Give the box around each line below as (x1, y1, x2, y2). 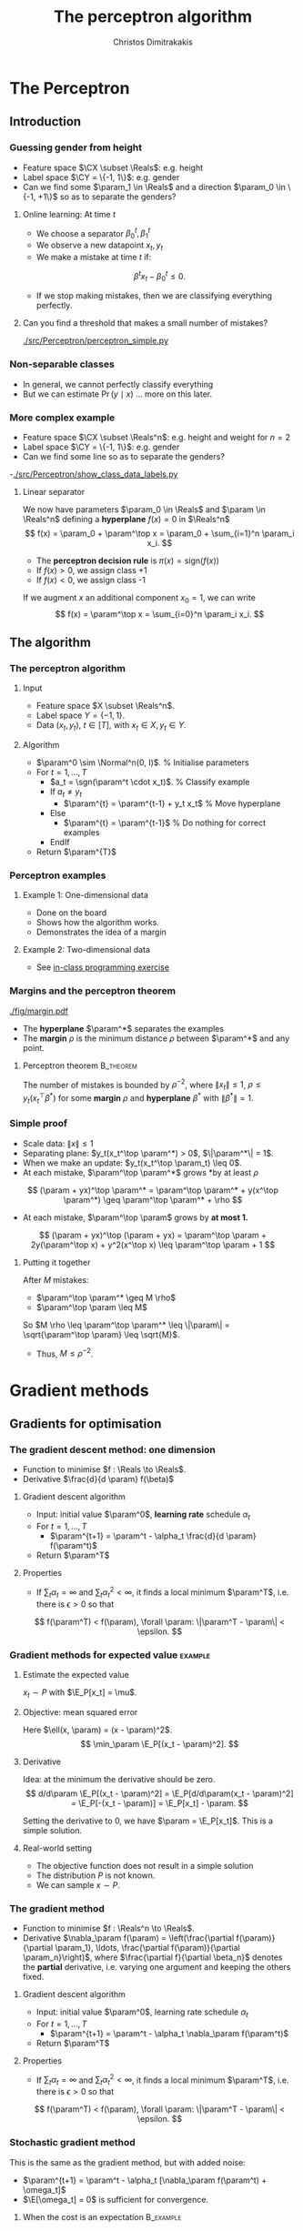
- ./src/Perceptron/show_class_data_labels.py (9, 469, 178, 480)
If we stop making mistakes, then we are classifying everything (35, 290, 273, 301)
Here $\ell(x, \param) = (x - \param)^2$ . (22, 1724, 173, 1735)
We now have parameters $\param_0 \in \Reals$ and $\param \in (22, 503, 267, 515)
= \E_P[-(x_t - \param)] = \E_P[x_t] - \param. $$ (71, 1797, 248, 1808)
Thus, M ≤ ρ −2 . (35, 1347, 94, 1359)
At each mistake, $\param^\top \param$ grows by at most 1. (22, 1212, 248, 1223)
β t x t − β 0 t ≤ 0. (133, 268, 187, 284)
